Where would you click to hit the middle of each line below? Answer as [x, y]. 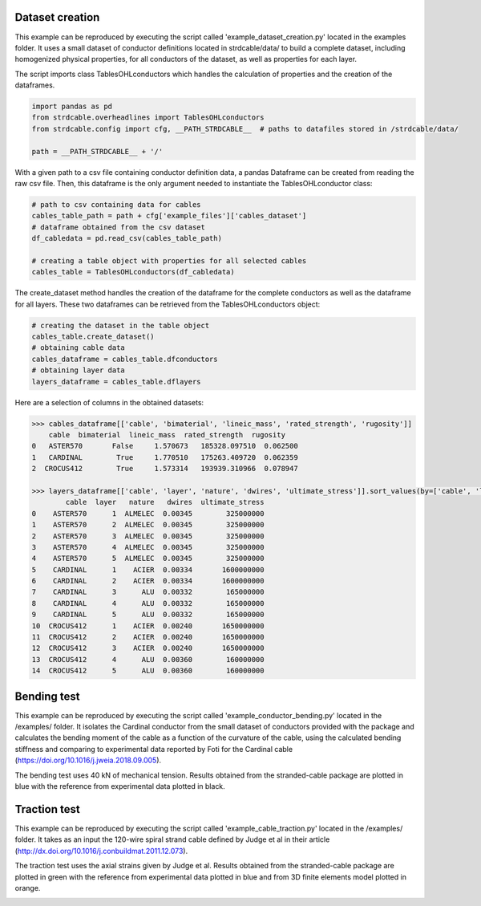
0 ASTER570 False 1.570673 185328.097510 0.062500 [165, 446]
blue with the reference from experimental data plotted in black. [120, 786]
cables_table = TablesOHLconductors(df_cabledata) [133, 272]
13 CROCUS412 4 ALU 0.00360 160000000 [148, 659]
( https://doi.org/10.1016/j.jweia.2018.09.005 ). [88, 760]
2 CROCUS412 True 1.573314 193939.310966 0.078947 [165, 469]
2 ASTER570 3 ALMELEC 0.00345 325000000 [148, 536]
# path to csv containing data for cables [116, 204]
